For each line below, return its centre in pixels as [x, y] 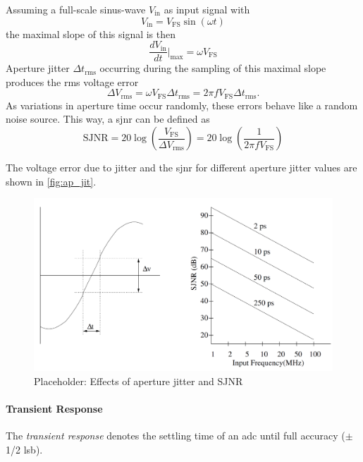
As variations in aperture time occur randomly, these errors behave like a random [182, 105]
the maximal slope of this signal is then [91, 34]
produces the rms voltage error [72, 81]
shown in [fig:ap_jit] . [51, 181]
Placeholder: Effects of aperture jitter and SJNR [139, 381]
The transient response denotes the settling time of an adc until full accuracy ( [176, 435]
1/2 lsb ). [24, 449]
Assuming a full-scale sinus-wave [76, 9]
